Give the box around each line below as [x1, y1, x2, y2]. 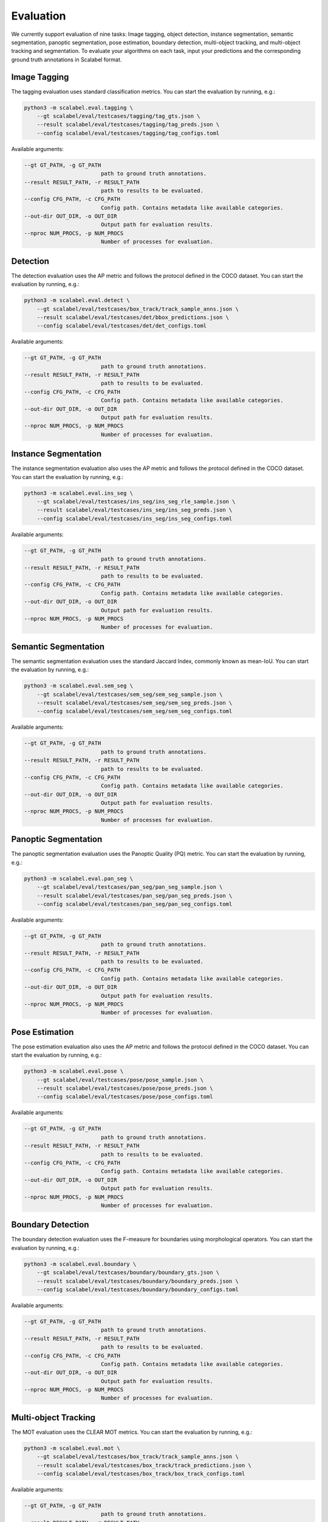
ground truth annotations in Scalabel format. [11, 55, 122, 63]
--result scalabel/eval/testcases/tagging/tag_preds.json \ [36, 121, 220, 128]
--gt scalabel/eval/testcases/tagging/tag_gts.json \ [36, 113, 200, 119]
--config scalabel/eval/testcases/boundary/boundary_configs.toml [36, 1286, 239, 1293]
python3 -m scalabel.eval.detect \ [24, 297, 130, 304]
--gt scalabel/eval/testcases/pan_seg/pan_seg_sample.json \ [36, 883, 223, 891]
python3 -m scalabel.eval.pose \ [24, 1068, 124, 1075]
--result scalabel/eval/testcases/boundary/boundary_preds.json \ [36, 1277, 239, 1285]
